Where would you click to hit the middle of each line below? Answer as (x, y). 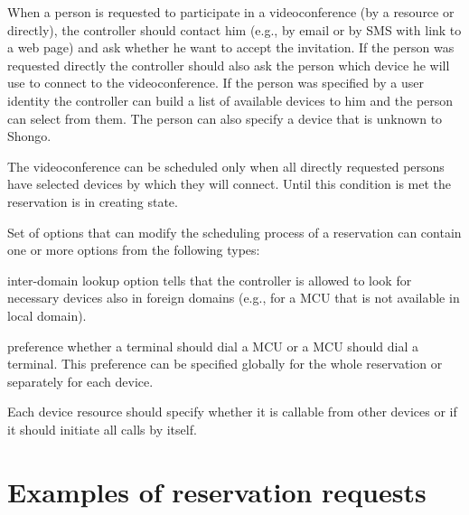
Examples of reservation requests (217, 491)
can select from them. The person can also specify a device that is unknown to (225, 118)
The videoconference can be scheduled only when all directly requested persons (226, 166)
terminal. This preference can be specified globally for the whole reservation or (225, 364)
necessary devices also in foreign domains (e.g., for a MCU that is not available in (234, 298)
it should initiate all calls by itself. (102, 429)
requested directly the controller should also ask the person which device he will (229, 65)
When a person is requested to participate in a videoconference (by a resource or (231, 12)
